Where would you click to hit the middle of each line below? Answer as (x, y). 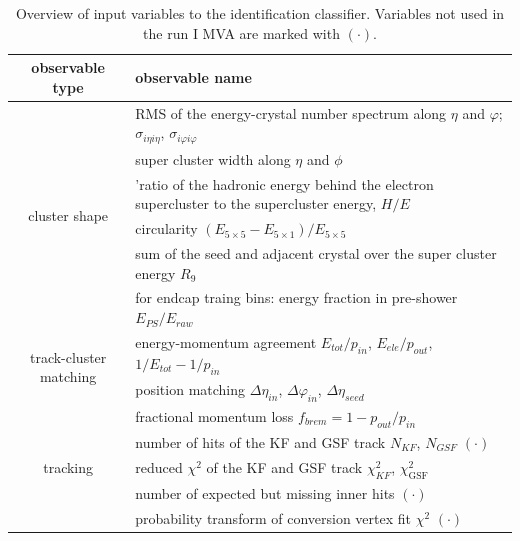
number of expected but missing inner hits (265, 492)
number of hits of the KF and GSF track (260, 441)
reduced (159, 466)
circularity (166, 228)
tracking (68, 466)
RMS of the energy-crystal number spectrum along (291, 112)
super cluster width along (213, 158)
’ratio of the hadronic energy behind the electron (284, 183)
